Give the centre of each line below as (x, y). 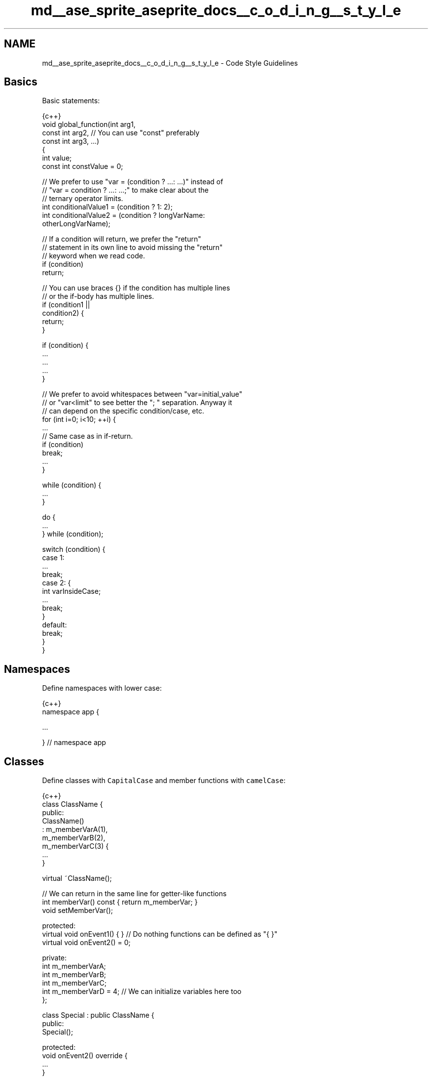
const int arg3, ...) (71, 141)
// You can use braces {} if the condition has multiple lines (136, 288)
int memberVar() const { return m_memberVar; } (120, 902)
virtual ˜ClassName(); (77, 878)
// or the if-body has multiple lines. (98, 296)
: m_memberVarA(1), (75, 829)
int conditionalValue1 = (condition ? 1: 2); (107, 207)
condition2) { (63, 313)
